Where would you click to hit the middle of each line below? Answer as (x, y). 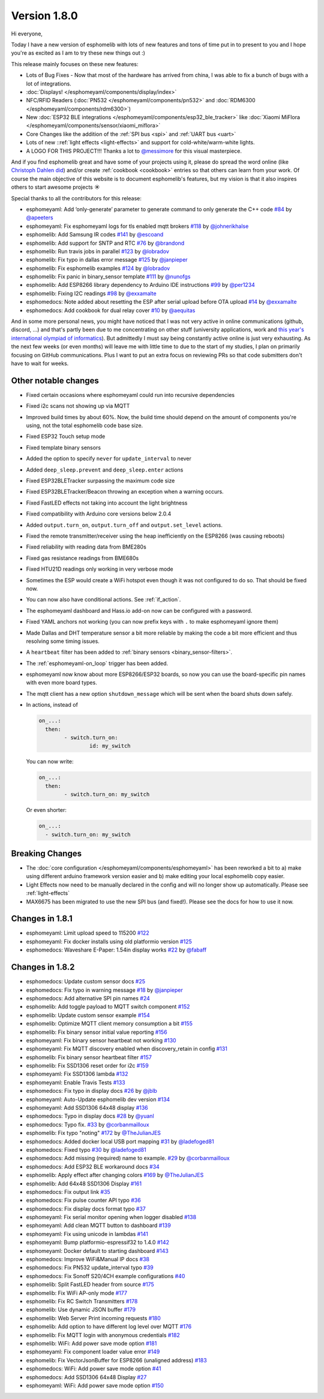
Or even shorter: (46, 810)
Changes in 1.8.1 (42, 919)
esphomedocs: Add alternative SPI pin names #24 (88, 998)
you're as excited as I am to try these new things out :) (78, 53)
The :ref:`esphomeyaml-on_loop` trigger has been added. (97, 663)
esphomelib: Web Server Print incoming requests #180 (94, 1318)
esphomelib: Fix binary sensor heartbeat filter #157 (89, 1057)
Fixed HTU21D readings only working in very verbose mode (100, 569)
